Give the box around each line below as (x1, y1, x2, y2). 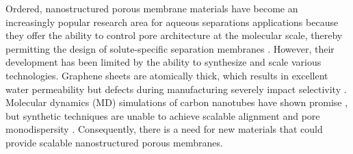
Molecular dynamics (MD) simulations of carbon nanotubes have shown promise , (5, 95, 348, 110)
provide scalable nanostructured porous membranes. (5, 135, 223, 149)
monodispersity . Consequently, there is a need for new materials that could (5, 122, 323, 136)
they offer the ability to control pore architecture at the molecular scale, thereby (5, 28, 343, 42)
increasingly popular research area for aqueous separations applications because (5, 14, 339, 29)
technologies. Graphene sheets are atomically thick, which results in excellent (5, 68, 328, 82)
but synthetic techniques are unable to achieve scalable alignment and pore (5, 108, 320, 123)
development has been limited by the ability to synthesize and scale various (5, 55, 322, 69)
